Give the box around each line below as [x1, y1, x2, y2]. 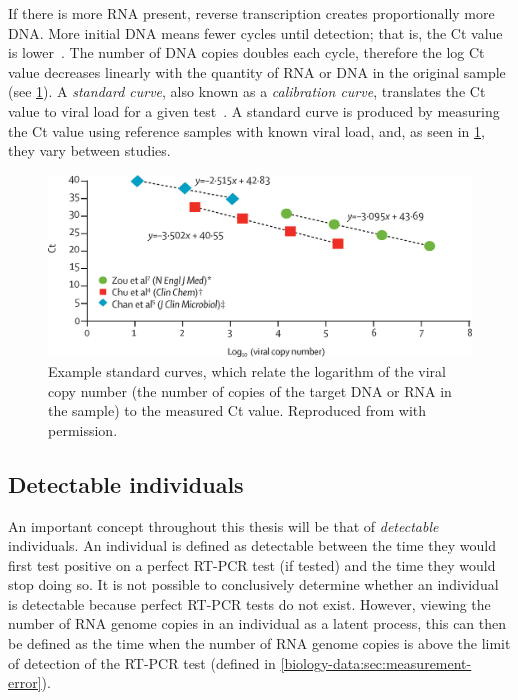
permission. [48, 419, 118, 440]
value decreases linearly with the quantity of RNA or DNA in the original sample [8, 61, 506, 82]
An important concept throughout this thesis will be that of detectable [8, 515, 439, 536]
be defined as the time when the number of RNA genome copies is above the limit [8, 633, 511, 654]
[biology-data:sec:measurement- [280, 652, 472, 673]
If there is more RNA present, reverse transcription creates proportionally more [8, 3, 495, 23]
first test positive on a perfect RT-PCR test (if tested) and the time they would [8, 554, 496, 575]
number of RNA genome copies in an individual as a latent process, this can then [8, 613, 507, 634]
